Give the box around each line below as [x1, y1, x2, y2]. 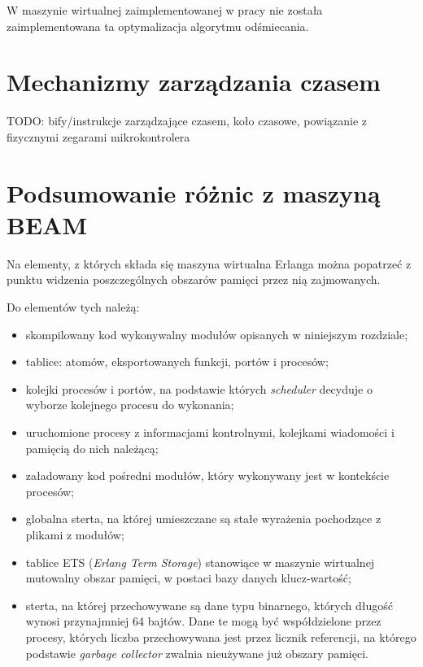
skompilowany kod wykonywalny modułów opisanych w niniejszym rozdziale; [25, 325, 408, 342]
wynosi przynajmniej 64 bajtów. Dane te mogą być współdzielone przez [25, 613, 382, 630]
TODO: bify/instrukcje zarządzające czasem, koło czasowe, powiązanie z [7, 112, 368, 129]
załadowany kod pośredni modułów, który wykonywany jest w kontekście [25, 467, 390, 484]
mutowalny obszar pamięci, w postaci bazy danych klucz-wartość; [25, 569, 351, 586]
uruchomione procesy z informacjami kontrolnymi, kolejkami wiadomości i [25, 423, 395, 440]
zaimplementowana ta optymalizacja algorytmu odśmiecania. [7, 17, 309, 34]
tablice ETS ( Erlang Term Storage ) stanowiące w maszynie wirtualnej [25, 553, 375, 570]
